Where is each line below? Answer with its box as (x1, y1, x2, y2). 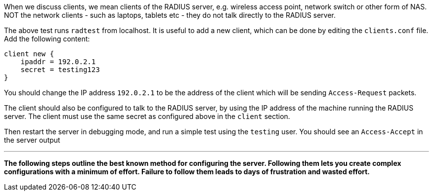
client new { (4, 50, 54, 58)
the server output (4, 136, 60, 144)
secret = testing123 (20, 66, 100, 74)
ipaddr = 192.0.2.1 (20, 58, 96, 66)
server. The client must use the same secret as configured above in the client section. (4, 112, 290, 120)
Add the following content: (4, 35, 90, 43)
